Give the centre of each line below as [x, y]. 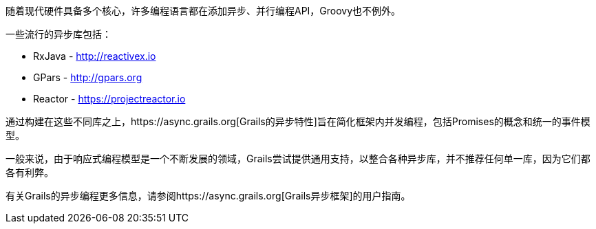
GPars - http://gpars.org [88, 77]
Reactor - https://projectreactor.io [109, 99]
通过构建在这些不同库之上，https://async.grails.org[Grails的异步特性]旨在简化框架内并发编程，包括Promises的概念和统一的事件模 [298, 121]
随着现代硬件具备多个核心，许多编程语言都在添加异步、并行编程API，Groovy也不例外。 [203, 11]
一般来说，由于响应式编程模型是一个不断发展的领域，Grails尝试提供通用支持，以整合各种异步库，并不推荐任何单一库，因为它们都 [298, 159]
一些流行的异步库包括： [58, 34]
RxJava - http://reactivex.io [95, 56]
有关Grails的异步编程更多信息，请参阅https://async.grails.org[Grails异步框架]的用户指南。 [208, 196]
